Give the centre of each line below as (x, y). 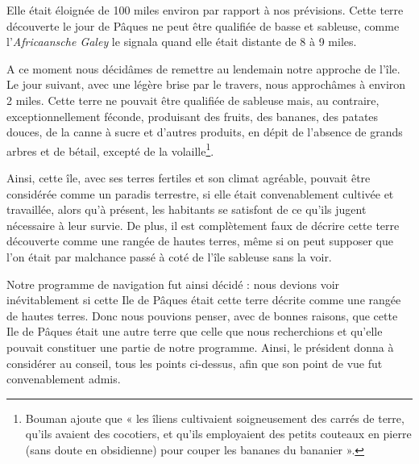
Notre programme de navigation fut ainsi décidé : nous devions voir (173, 284)
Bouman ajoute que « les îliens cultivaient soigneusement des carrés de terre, (215, 418)
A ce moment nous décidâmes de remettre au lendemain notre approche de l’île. (203, 68)
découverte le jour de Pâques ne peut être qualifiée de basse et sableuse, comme (203, 25)
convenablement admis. (64, 379)
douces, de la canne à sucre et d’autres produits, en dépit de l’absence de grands (205, 132)
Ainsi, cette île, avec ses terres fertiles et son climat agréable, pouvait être (189, 178)
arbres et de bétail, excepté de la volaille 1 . (110, 149)
